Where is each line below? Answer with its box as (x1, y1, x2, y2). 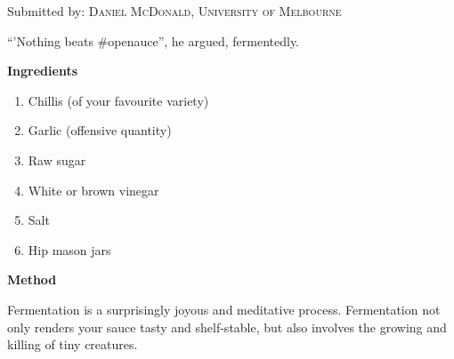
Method (7, 270, 57, 289)
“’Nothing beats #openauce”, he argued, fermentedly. (7, 31, 300, 50)
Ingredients (7, 61, 78, 80)
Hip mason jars (28, 240, 111, 259)
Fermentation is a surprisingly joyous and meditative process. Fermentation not (7, 299, 441, 318)
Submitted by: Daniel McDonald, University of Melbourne (7, 2, 342, 20)
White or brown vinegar (28, 180, 159, 199)
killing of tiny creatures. (7, 335, 138, 354)
